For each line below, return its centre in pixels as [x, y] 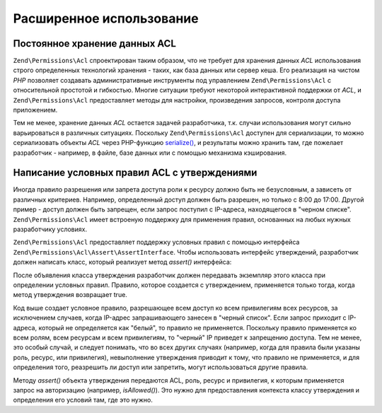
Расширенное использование [106, 18]
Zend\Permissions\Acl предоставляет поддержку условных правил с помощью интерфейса [156, 242]
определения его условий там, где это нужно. [83, 400]
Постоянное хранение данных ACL [95, 43]
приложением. [35, 110]
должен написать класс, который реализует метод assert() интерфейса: [122, 262]
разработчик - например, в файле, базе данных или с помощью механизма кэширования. [150, 153]
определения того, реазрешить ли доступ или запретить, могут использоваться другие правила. [161, 367]
